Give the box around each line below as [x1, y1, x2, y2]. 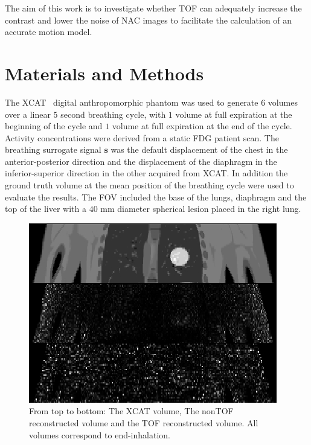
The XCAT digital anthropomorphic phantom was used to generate [5, 95, 258, 108]
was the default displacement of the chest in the [111, 143, 288, 156]
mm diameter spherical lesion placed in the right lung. [100, 202, 301, 215]
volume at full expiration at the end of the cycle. [112, 120, 292, 132]
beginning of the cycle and [5, 120, 103, 132]
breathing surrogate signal [5, 143, 101, 156]
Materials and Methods [5, 60, 204, 85]
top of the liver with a [5, 202, 86, 215]
